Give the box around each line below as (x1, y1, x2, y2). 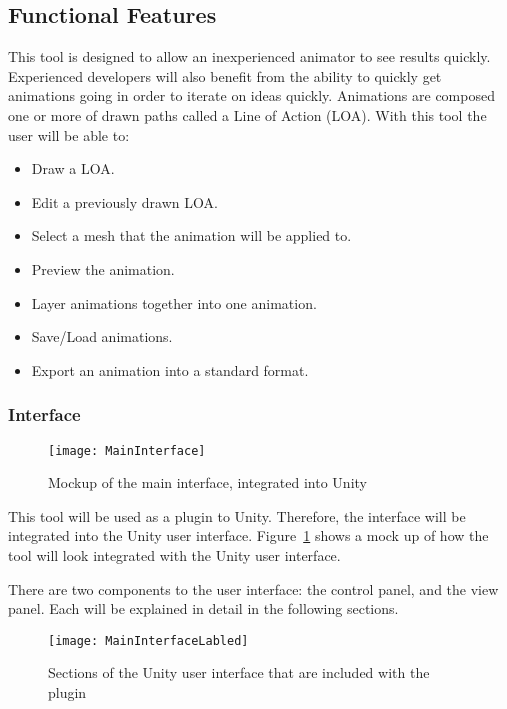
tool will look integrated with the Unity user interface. (8, 544, 341, 565)
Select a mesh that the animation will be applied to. (31, 225, 352, 246)
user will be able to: (8, 124, 130, 145)
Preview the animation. (31, 258, 175, 279)
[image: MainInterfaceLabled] (48, 633, 249, 648)
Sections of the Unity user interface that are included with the (48, 662, 430, 683)
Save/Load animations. (31, 326, 173, 347)
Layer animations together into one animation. (31, 292, 317, 313)
